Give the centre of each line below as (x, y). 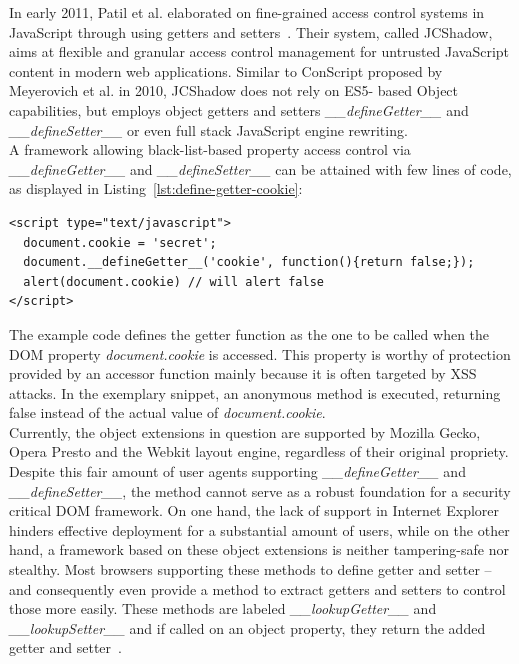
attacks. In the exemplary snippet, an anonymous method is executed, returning (255, 392)
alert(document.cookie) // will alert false (173, 281)
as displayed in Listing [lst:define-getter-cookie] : (156, 188)
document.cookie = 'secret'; (120, 242)
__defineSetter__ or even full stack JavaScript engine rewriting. (208, 129)
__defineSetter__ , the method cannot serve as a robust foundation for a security (260, 490)
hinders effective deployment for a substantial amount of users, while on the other (259, 529)
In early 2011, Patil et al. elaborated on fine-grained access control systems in (247, 12)
